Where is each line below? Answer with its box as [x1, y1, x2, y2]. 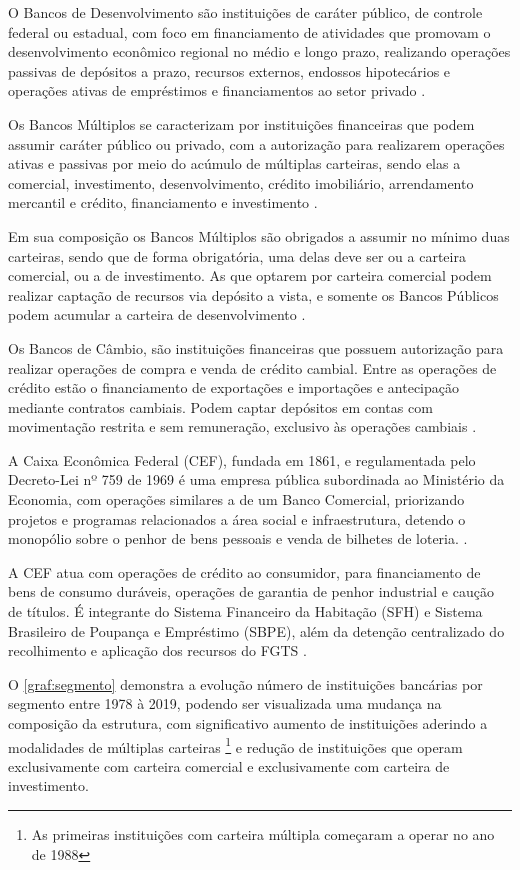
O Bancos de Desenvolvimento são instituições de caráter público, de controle [8, 2, 483, 22]
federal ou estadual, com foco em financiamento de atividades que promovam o [8, 21, 491, 42]
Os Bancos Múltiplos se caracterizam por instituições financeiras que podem [8, 113, 475, 134]
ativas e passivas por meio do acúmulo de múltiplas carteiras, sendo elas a [8, 153, 461, 174]
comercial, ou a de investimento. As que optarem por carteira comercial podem [8, 265, 492, 286]
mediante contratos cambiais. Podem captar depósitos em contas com [8, 396, 433, 417]
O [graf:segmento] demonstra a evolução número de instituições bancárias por [8, 673, 483, 694]
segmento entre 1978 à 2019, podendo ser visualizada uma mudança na [8, 693, 442, 714]
